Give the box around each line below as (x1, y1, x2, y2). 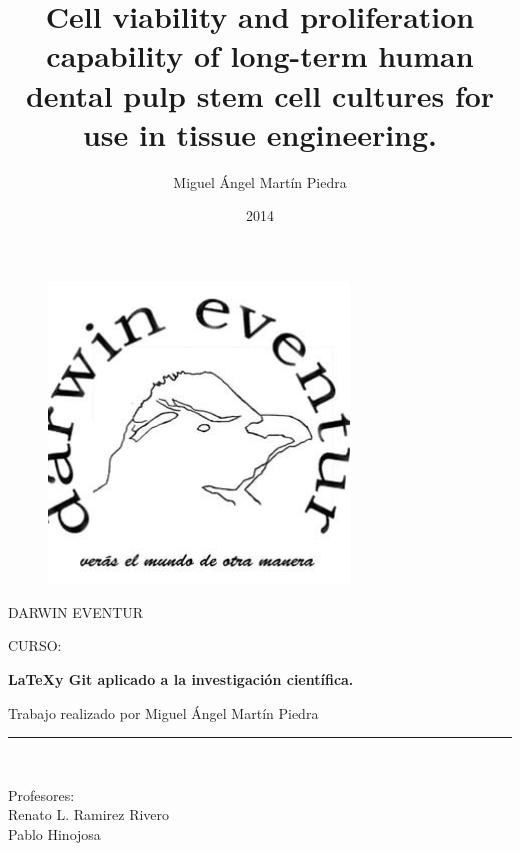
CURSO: (8, 635, 62, 656)
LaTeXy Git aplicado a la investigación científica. (8, 669, 354, 690)
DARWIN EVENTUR (8, 601, 144, 622)
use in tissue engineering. (82, 113, 438, 154)
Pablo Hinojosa (8, 823, 101, 844)
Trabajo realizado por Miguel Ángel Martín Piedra (8, 702, 319, 723)
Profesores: (8, 784, 75, 805)
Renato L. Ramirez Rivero (8, 804, 170, 825)
